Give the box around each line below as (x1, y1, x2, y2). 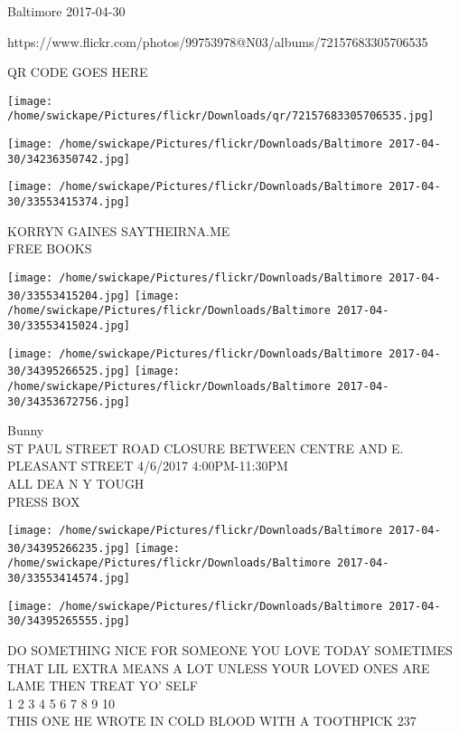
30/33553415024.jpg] (7, 319, 131, 332)
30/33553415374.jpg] (7, 195, 131, 209)
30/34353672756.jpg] (7, 395, 131, 408)
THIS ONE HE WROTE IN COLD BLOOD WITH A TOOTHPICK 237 (7, 711, 417, 730)
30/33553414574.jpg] (7, 572, 131, 585)
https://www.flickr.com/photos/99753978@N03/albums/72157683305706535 (7, 32, 428, 51)
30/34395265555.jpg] (7, 614, 131, 628)
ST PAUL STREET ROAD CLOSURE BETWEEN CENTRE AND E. (7, 438, 404, 457)
